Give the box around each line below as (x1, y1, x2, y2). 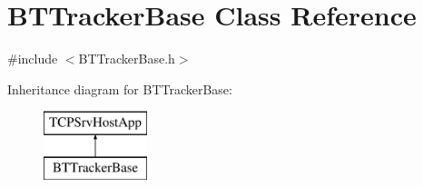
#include (7, 49, 58, 68)
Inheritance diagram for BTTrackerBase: (7, 79, 232, 98)
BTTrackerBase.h (78, 49, 175, 68)
